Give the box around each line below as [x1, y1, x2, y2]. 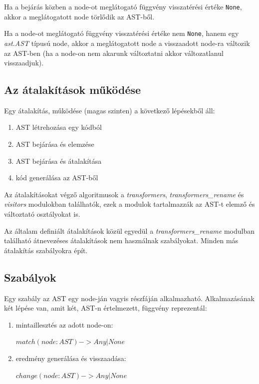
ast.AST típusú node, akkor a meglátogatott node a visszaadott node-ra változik [4, 37, 250, 48]
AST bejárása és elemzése [15, 139, 94, 149]
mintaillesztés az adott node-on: [15, 319, 113, 330]
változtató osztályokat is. [4, 209, 80, 219]
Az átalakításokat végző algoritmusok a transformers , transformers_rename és [4, 189, 244, 199]
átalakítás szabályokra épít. [4, 245, 88, 255]
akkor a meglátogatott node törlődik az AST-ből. [4, 11, 155, 21]
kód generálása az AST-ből [15, 172, 98, 183]
